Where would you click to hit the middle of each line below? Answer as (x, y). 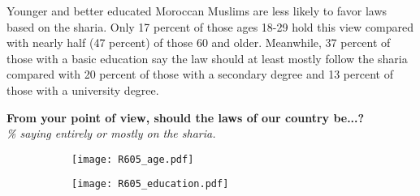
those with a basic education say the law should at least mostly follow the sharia (207, 58)
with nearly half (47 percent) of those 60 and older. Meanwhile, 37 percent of (199, 43)
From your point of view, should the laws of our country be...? (186, 117)
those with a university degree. (83, 89)
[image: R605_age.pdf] (133, 159)
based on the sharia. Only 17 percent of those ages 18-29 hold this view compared (210, 26)
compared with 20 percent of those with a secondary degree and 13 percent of (200, 74)
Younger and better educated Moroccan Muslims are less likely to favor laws (197, 11)
